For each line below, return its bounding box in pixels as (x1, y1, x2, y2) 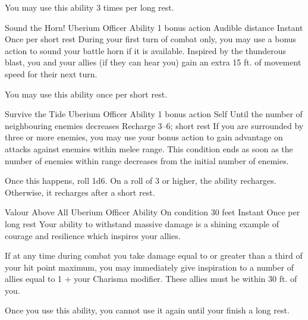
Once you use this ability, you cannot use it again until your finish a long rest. (5, 304, 290, 316)
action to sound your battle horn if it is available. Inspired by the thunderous (5, 44, 287, 57)
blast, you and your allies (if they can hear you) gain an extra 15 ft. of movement (5, 56, 301, 68)
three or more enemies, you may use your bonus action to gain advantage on (5, 131, 283, 143)
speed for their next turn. (5, 67, 98, 80)
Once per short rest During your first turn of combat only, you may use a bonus (5, 33, 297, 45)
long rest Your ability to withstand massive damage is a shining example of (5, 217, 279, 230)
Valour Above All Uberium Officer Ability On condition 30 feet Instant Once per (5, 206, 300, 218)
